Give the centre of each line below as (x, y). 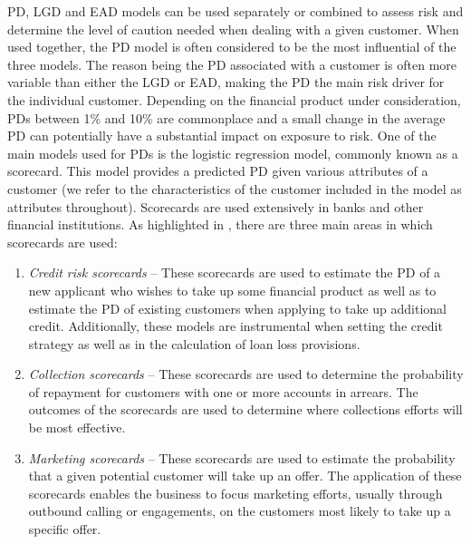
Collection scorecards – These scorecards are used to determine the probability (246, 374)
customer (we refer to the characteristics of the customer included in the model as (235, 188)
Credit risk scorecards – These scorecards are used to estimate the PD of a (235, 272)
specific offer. (65, 529)
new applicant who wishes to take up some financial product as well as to (232, 290)
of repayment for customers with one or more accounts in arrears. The (223, 391)
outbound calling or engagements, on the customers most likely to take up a (240, 511)
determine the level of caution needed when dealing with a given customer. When (233, 29)
